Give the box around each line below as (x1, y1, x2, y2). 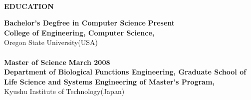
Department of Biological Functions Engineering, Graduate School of (4, 66, 247, 77)
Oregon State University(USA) (4, 37, 98, 47)
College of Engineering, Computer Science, (4, 27, 155, 37)
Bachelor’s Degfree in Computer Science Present (4, 17, 175, 28)
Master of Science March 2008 (4, 56, 110, 67)
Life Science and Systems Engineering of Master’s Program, (4, 76, 215, 86)
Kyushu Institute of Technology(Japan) (4, 86, 125, 96)
